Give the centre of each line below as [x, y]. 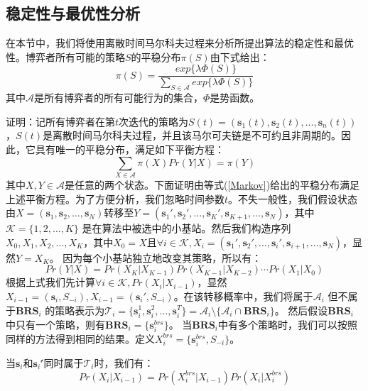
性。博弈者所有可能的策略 [65, 56]
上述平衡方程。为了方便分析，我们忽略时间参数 [115, 198]
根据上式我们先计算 [50, 282]
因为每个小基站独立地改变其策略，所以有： [162, 257]
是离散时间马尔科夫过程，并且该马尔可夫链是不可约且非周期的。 [192, 135]
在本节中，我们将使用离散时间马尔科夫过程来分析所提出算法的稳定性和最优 [180, 43]
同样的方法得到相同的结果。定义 [80, 338]
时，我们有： [124, 362]
